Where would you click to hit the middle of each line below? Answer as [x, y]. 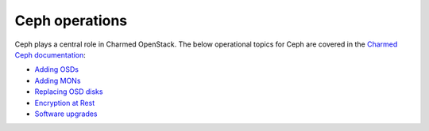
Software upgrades [66, 114]
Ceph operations [71, 21]
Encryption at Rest [65, 103]
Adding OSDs [57, 69]
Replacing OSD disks [69, 92]
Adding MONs [58, 80]
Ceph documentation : [50, 54]
